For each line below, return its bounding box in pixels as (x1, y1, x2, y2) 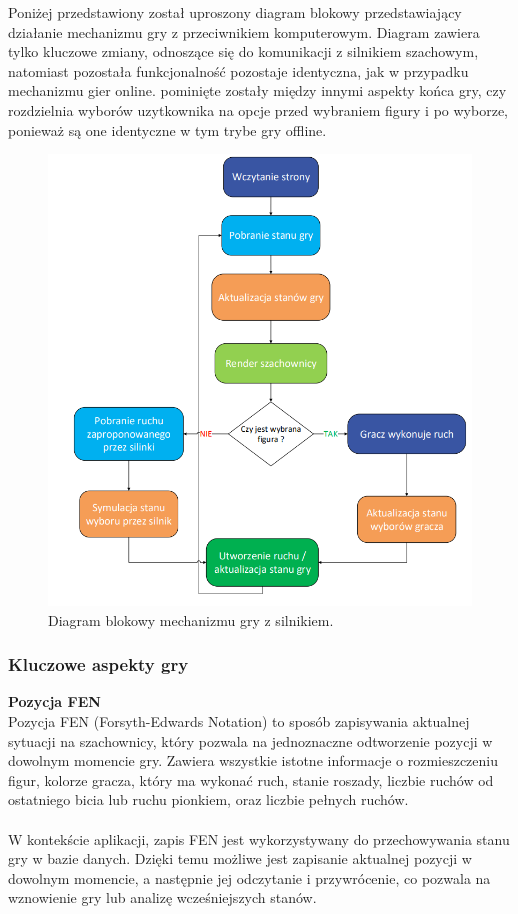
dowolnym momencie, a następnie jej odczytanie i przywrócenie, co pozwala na (8, 867, 491, 888)
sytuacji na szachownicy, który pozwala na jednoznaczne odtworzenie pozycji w (8, 730, 493, 751)
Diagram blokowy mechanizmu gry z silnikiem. (48, 609, 334, 630)
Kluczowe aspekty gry (8, 652, 189, 677)
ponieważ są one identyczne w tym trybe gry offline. (8, 119, 327, 140)
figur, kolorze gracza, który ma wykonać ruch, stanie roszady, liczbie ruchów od (8, 769, 494, 790)
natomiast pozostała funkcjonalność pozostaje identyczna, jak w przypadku (8, 60, 469, 81)
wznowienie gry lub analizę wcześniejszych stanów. (8, 887, 317, 908)
